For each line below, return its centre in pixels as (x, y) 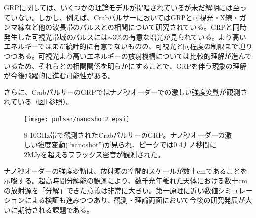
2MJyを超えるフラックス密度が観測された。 (94, 154)
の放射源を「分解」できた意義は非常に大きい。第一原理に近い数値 (111, 190)
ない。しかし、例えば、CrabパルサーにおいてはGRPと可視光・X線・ (128, 17)
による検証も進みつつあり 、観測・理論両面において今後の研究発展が (135, 200)
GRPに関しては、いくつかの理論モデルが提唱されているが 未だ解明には (118, 7)
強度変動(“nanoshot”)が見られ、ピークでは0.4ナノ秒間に (127, 145)
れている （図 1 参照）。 (38, 102)
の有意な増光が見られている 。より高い (184, 36)
